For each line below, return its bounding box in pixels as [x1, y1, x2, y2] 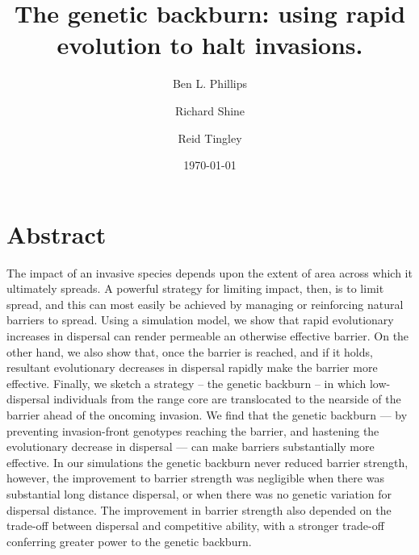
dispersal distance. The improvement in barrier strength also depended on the [6, 501, 392, 518]
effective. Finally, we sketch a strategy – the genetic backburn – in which [6, 374, 367, 391]
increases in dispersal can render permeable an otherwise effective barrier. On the [6, 328, 409, 344]
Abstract [6, 217, 107, 250]
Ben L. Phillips [172, 75, 248, 92]
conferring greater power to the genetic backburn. [6, 532, 252, 549]
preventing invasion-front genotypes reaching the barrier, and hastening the [6, 422, 379, 439]
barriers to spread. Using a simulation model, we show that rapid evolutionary [6, 311, 394, 328]
